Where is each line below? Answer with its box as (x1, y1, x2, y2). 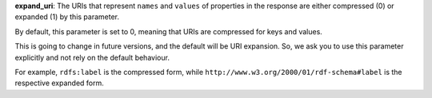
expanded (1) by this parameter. (14, 12, 120, 22)
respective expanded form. (14, 78, 104, 88)
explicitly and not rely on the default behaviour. (14, 53, 170, 62)
